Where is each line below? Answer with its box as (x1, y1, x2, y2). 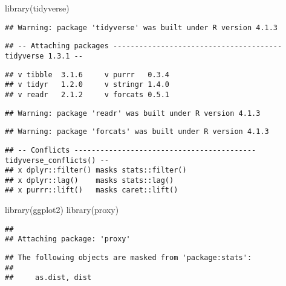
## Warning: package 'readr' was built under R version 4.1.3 (5, 109, 261, 118)
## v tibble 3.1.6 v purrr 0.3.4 (5, 70, 170, 79)
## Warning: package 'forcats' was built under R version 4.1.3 (5, 127, 269, 136)
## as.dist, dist (5, 273, 92, 282)
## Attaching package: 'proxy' (5, 235, 131, 244)
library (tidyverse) (5, 2, 70, 14)
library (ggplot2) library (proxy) (5, 203, 119, 216)
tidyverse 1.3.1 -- (5, 51, 83, 60)
